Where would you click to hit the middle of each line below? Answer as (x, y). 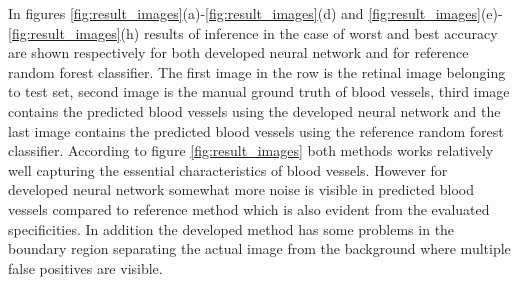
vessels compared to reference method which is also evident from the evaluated (249, 208)
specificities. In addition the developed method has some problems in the (231, 228)
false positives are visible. (85, 267)
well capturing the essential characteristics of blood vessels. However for (228, 169)
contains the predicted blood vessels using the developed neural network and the (254, 110)
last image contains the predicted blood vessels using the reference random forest (256, 130)
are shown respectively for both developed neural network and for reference (238, 52)
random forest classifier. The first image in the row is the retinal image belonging (257, 71)
